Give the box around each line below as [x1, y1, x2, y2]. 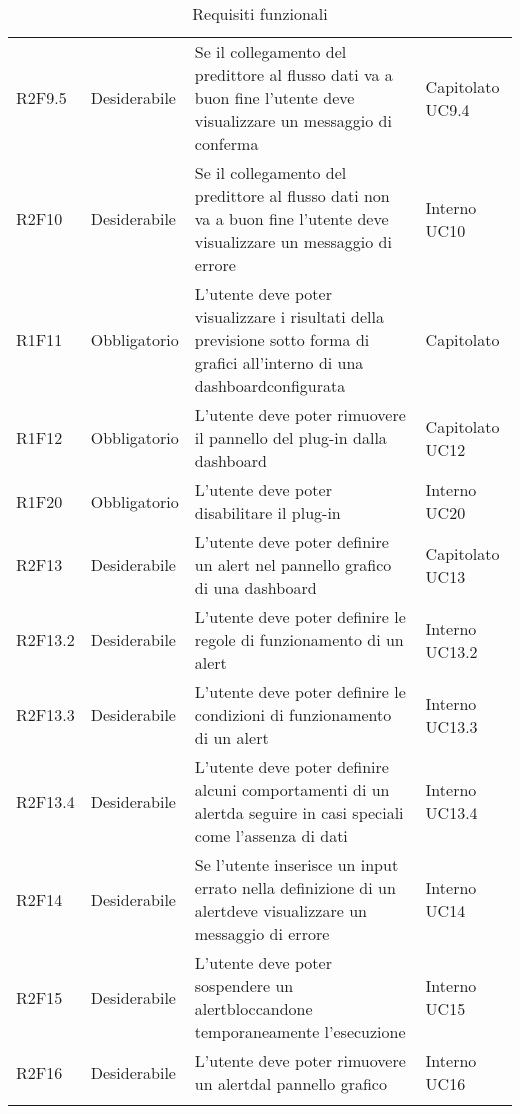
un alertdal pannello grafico [194, 1072, 387, 1095]
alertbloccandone [194, 997, 313, 1020]
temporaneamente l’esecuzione [194, 1020, 406, 1043]
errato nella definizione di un [194, 876, 396, 899]
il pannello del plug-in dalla [194, 426, 387, 449]
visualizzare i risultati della [194, 305, 384, 328]
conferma [194, 132, 259, 155]
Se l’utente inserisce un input [194, 853, 399, 876]
